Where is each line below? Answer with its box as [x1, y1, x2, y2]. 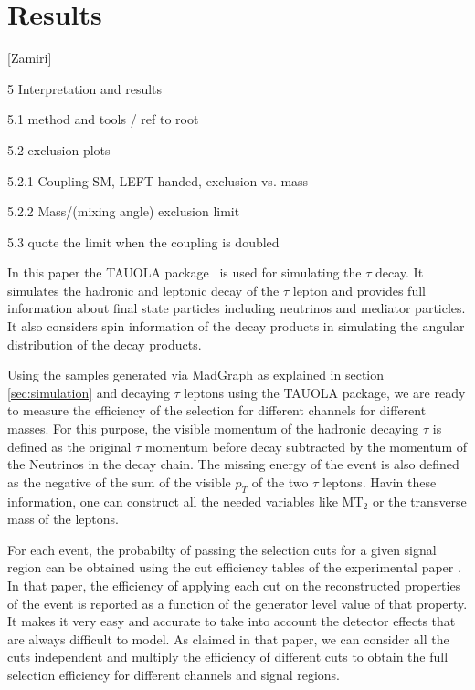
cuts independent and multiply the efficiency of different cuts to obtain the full [7, 647, 449, 666]
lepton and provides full [292, 280, 426, 299]
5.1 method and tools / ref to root [7, 110, 199, 129]
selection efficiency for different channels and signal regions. [7, 664, 341, 684]
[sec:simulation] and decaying [7, 382, 170, 402]
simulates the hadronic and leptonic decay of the [7, 280, 280, 299]
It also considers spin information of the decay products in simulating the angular [7, 317, 465, 336]
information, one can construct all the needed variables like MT [7, 491, 364, 510]
